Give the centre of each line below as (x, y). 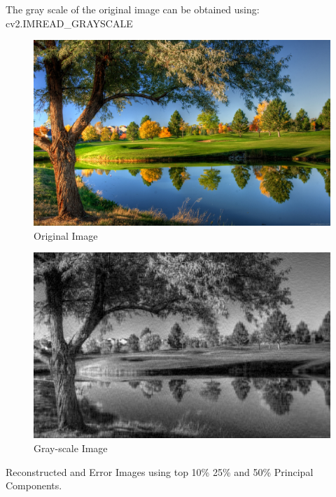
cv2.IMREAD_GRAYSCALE (69, 23)
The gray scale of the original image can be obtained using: (133, 9)
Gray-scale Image (71, 448)
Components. (34, 485)
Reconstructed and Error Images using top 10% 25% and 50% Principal (160, 471)
